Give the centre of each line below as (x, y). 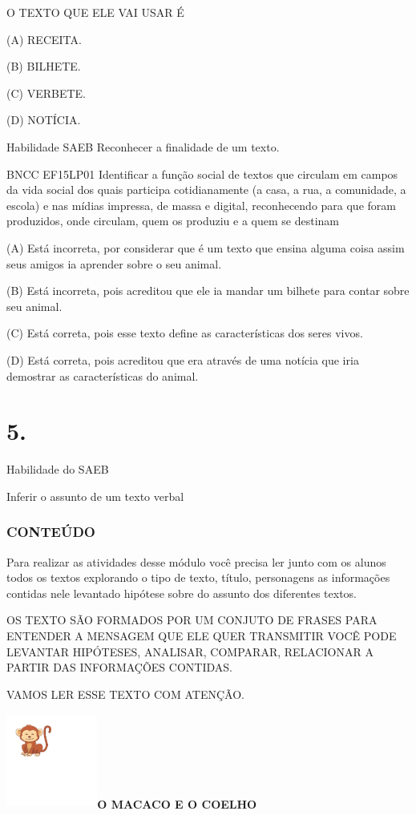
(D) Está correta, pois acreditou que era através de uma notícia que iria (183, 359)
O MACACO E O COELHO (177, 804)
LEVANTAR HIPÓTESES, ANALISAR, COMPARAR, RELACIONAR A (190, 651)
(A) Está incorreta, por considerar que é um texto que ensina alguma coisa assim (206, 247)
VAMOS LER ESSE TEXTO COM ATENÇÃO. (125, 694)
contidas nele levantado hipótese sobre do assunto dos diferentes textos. (182, 593)
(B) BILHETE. (44, 66)
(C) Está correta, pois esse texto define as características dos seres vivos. (185, 333)
